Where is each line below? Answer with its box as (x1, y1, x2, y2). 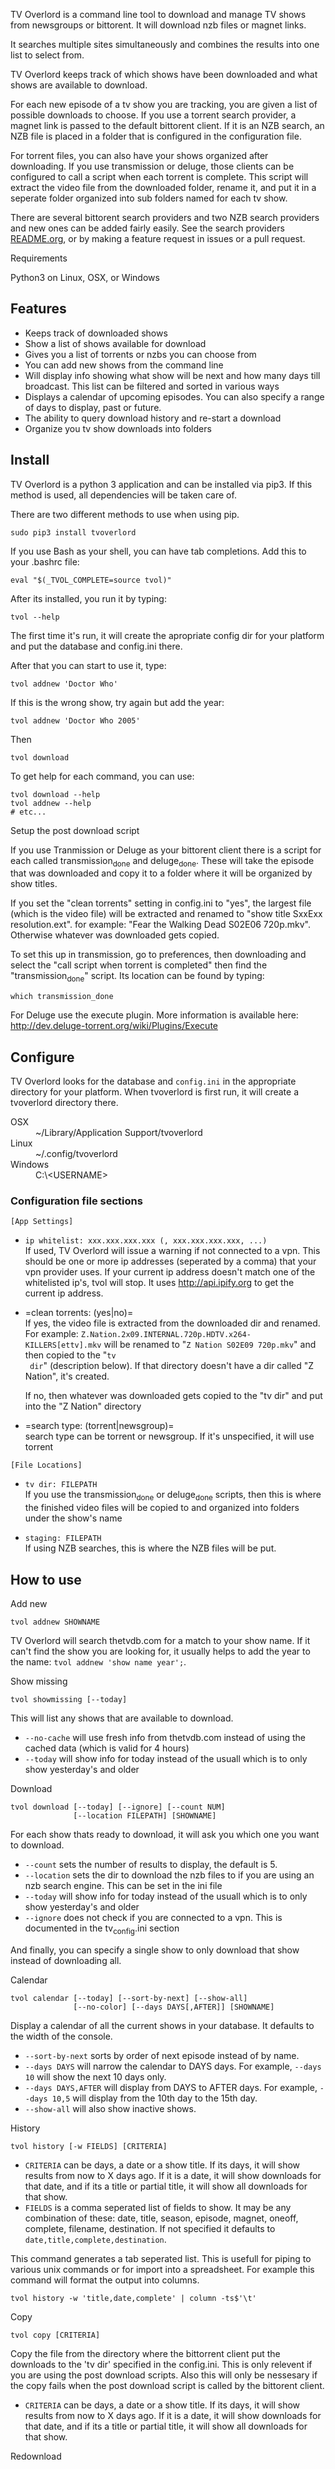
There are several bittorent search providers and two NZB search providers (10, 212, 320, 223)
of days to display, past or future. (24, 401, 162, 413)
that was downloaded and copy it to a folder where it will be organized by (10, 867, 313, 879)
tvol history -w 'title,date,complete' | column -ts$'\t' (10, 2293, 257, 2303)
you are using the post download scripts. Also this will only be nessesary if (10, 2369, 318, 2381)
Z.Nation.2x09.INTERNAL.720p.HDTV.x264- (80, 1330, 252, 1340)
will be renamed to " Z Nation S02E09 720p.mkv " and (103, 1339, 317, 1351)
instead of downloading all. (10, 1954, 122, 1966)
